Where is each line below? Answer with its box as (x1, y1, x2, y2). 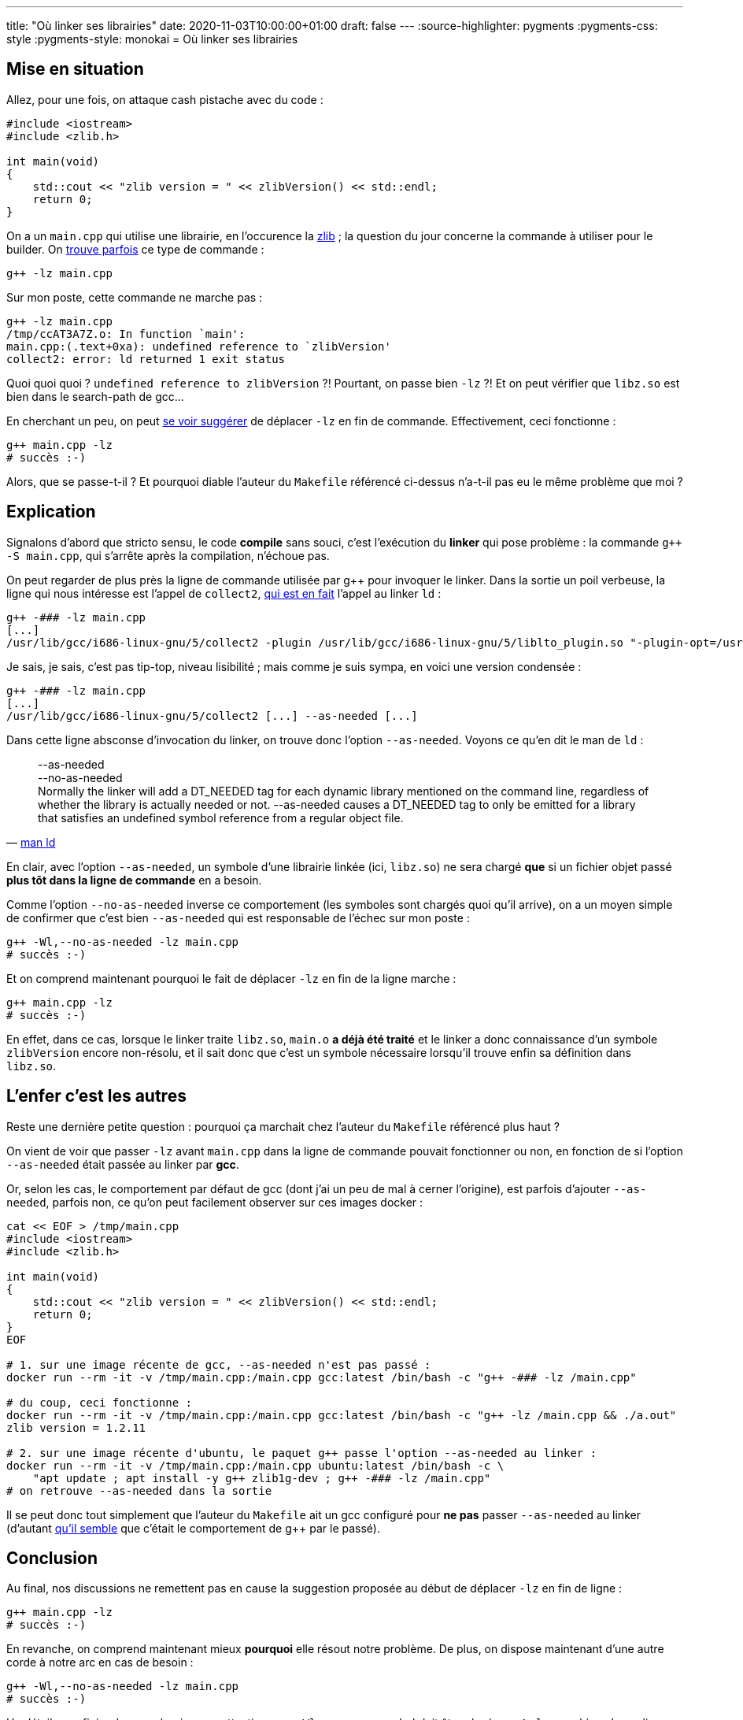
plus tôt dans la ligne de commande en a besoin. (6, 873, 262, 887)
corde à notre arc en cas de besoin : (6, 1655, 194, 1670)
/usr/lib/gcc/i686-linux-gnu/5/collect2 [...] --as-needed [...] (6, 709, 418, 722)
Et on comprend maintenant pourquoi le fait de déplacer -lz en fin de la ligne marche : (6, 971, 457, 985)
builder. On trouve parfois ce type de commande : (6, 242, 264, 256)
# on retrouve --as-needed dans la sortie (6, 1484, 272, 1497)
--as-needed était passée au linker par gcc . (6, 1157, 239, 1171)
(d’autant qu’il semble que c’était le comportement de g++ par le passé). (6, 1521, 380, 1535)
